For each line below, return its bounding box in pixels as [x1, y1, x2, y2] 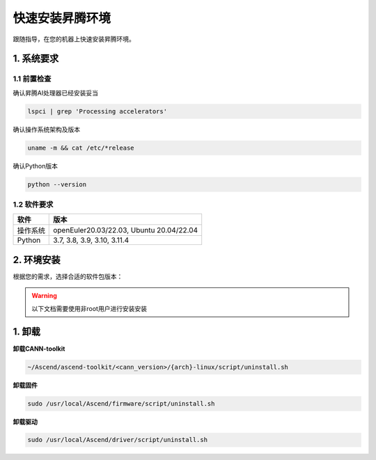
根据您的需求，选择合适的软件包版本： [13, 272, 123, 280]
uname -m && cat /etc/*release [27, 143, 135, 152]
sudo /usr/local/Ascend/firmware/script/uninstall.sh [27, 399, 215, 407]
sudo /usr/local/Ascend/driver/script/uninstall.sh [27, 436, 208, 444]
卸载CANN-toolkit [13, 344, 65, 353]
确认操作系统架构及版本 [13, 125, 80, 134]
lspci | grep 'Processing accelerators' [27, 107, 167, 115]
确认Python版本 [13, 161, 58, 170]
